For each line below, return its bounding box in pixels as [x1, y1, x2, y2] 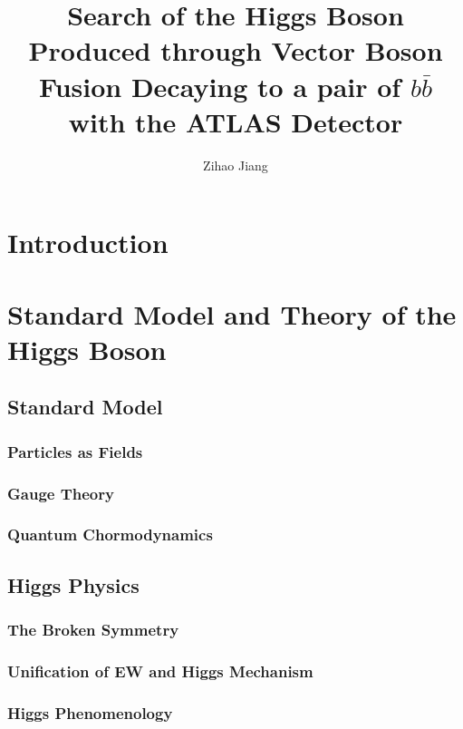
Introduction [7, 224, 169, 261]
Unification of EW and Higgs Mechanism [7, 659, 313, 682]
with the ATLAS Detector [68, 102, 403, 140]
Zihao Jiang [203, 155, 268, 174]
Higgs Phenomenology [7, 701, 173, 724]
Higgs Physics [7, 570, 140, 598]
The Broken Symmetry [7, 618, 179, 641]
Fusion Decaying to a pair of [39, 67, 401, 104]
